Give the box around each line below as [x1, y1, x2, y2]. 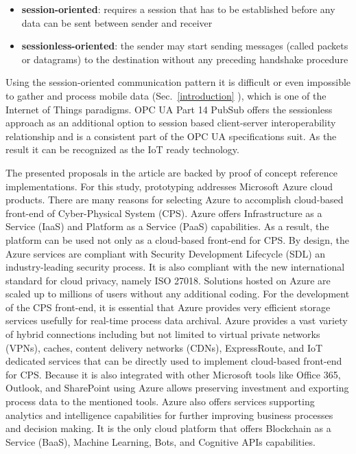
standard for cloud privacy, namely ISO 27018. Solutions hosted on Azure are [5, 273, 331, 287]
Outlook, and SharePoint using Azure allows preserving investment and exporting [5, 381, 349, 395]
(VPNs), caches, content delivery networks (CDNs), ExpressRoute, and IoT [5, 340, 323, 354]
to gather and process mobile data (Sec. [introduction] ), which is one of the [5, 88, 327, 102]
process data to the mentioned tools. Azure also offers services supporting [5, 394, 315, 409]
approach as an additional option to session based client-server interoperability [5, 115, 336, 130]
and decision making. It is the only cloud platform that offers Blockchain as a [5, 421, 331, 435]
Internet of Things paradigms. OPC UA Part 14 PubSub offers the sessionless [5, 102, 333, 116]
